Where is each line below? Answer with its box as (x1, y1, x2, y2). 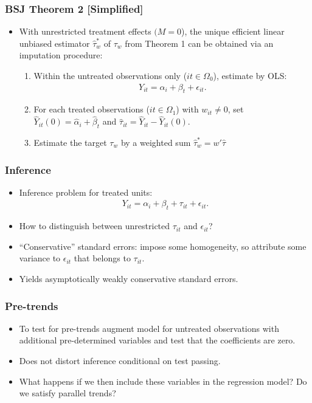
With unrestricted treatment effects (19, 25, 151, 38)
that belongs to (74, 252, 131, 264)
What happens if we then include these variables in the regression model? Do (19, 374, 307, 387)
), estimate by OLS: (213, 69, 287, 81)
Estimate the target (33, 136, 107, 149)
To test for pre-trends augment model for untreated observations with (19, 322, 279, 334)
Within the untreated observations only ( (33, 69, 187, 81)
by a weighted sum (120, 136, 191, 149)
